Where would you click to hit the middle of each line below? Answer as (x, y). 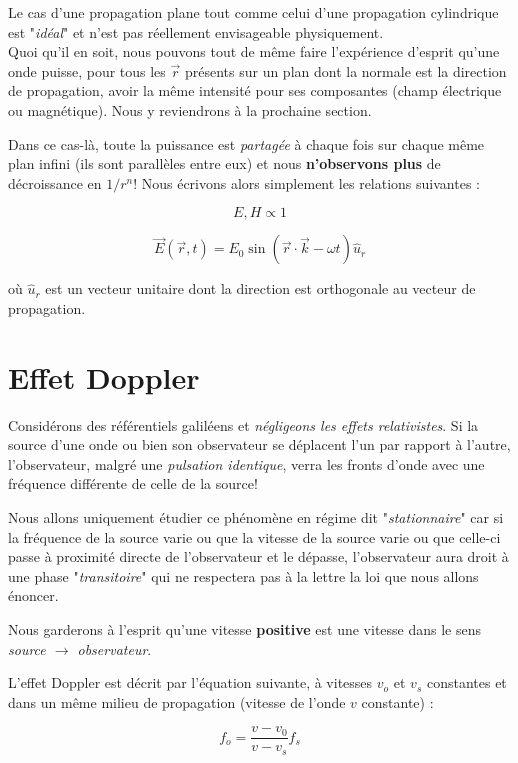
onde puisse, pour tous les (87, 70)
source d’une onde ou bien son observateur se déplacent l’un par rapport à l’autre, (259, 444)
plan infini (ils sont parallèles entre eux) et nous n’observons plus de (224, 163)
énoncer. (33, 595)
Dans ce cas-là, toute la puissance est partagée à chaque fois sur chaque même (246, 143)
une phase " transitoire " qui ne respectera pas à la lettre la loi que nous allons (243, 575)
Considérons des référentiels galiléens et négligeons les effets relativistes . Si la (243, 424)
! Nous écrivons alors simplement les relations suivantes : (306, 182)
